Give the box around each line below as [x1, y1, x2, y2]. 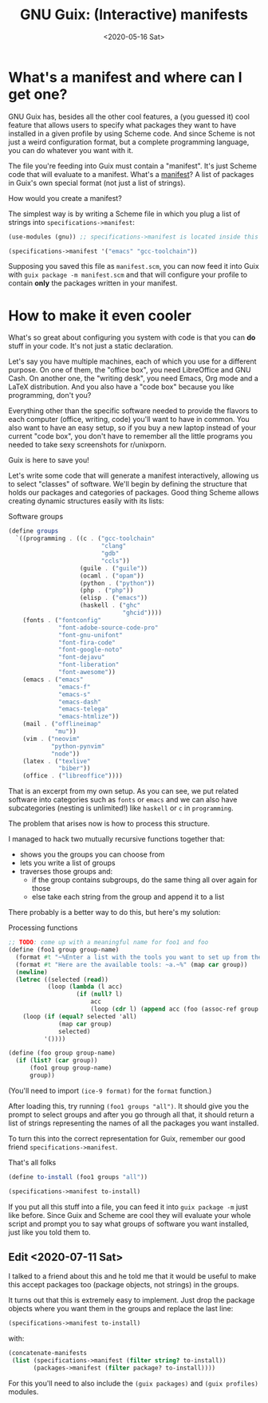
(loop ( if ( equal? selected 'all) [22, 1012, 137, 1020]
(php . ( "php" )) [79, 586, 134, 595]
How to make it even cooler [8, 306, 191, 325]
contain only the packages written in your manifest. [8, 278, 178, 288]
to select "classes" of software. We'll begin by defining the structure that [8, 479, 247, 489]
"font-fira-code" [58, 638, 116, 647]
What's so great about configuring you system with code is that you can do [8, 333, 256, 342]
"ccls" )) [100, 557, 130, 565]
